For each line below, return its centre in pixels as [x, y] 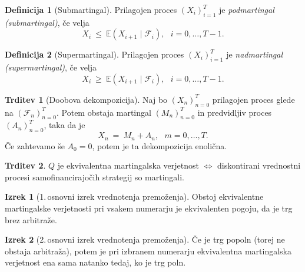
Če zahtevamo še [35, 145]
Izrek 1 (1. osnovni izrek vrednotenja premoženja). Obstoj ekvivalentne [134, 197]
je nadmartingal [254, 54]
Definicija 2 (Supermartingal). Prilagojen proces [95, 54]
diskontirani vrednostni [259, 165]
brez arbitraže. [31, 219]
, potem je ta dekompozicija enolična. [160, 145]
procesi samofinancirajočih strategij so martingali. [95, 177]
